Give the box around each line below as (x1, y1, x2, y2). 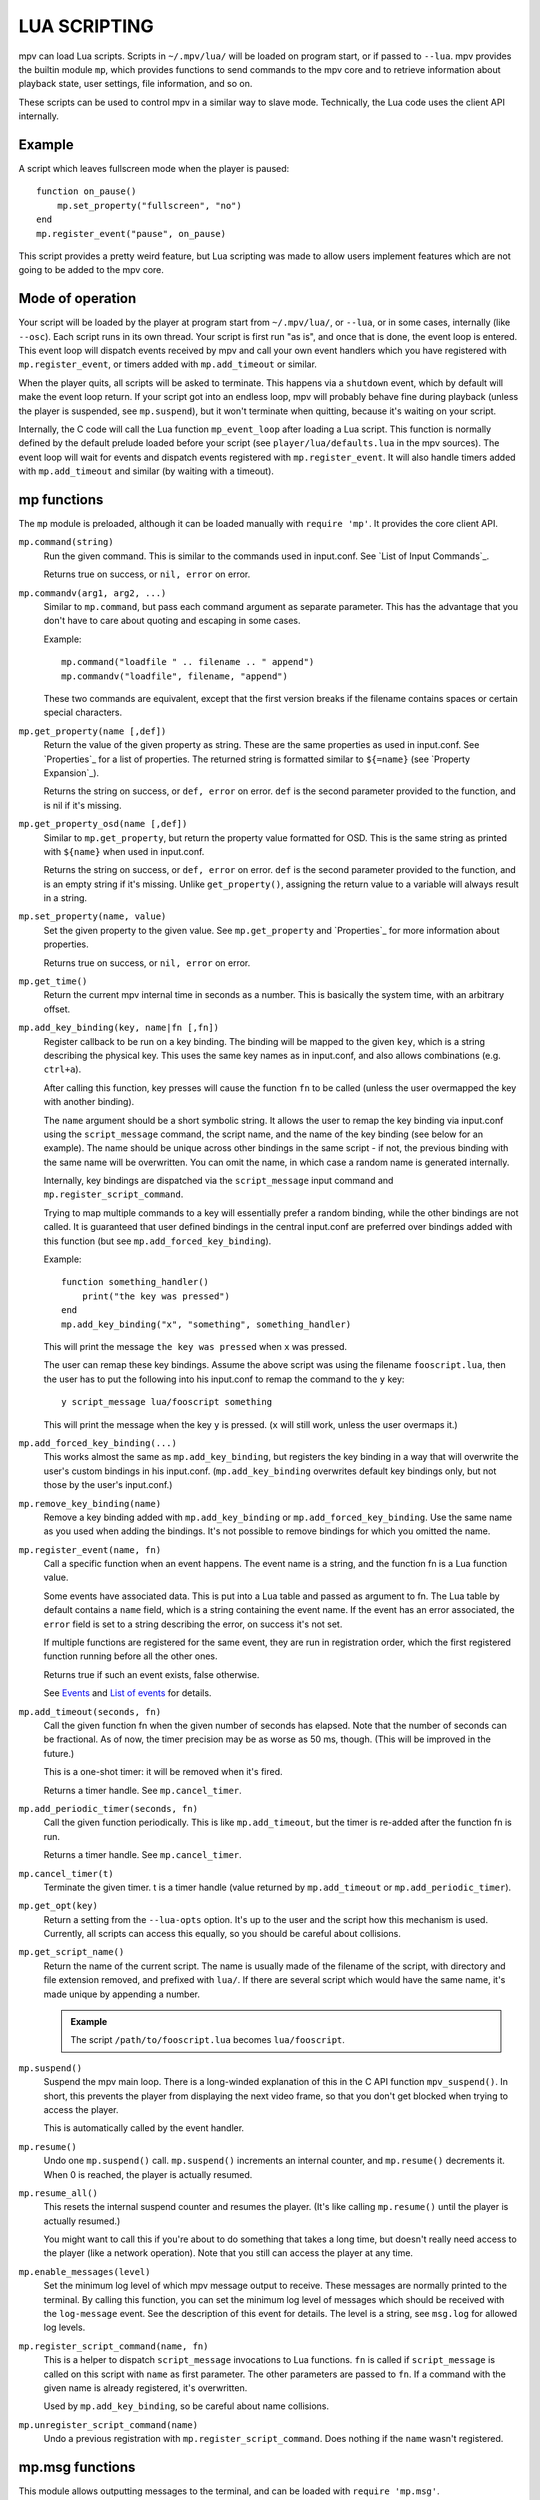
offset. (43, 1003, 71, 1015)
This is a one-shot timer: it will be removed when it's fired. (43, 1766, 284, 1778)
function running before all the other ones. (43, 1650, 219, 1662)
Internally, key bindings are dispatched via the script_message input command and (43, 1175, 394, 1187)
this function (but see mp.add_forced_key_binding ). (43, 1235, 272, 1247)
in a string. (43, 892, 88, 904)
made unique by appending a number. (43, 1988, 200, 2000)
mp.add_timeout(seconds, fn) (18, 1706, 162, 1717)
